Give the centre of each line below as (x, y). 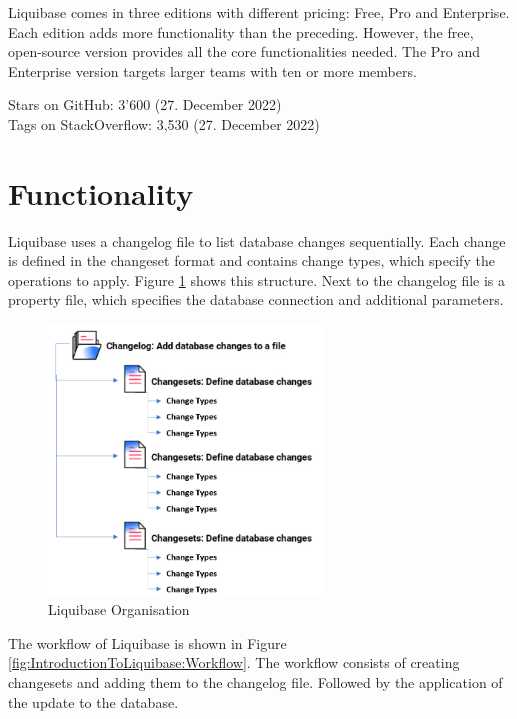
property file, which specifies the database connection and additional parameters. (256, 299)
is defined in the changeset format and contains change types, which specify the (251, 260)
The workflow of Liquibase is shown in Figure (147, 642)
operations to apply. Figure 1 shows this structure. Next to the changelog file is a (257, 279)
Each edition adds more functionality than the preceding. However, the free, (241, 31)
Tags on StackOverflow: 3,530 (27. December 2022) (164, 123)
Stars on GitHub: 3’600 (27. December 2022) (145, 104)
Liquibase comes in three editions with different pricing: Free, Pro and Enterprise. (259, 12)
